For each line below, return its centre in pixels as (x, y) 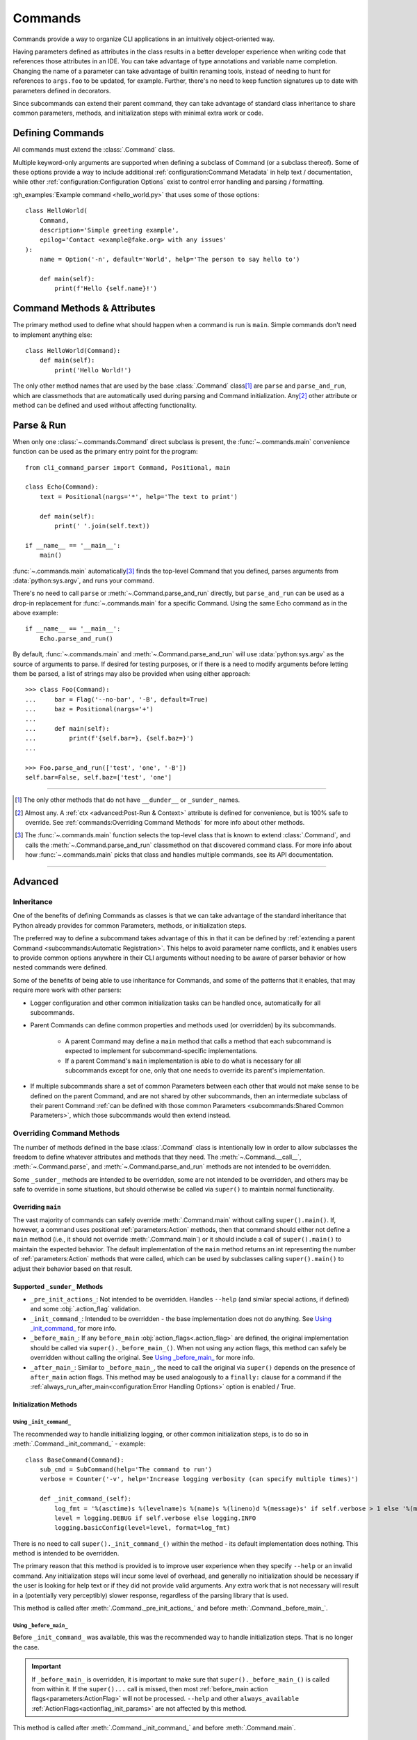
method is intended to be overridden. (66, 1553)
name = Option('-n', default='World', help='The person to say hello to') (170, 260)
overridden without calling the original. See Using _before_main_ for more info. (142, 1358)
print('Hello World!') (93, 370)
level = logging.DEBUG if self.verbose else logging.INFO (155, 1518)
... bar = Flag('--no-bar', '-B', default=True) (117, 699)
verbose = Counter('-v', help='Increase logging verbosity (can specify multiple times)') (199, 1479)
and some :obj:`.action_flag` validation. (85, 1309)
